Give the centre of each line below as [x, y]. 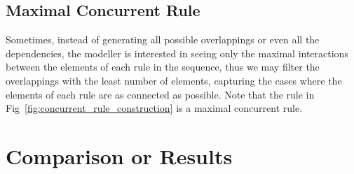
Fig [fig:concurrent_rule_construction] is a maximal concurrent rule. [154, 108]
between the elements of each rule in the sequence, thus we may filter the [163, 67]
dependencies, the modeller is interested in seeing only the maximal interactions [177, 53]
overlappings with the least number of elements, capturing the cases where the [174, 80]
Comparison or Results [119, 155]
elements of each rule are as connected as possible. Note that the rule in [160, 94]
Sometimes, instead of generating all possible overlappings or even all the [163, 39]
